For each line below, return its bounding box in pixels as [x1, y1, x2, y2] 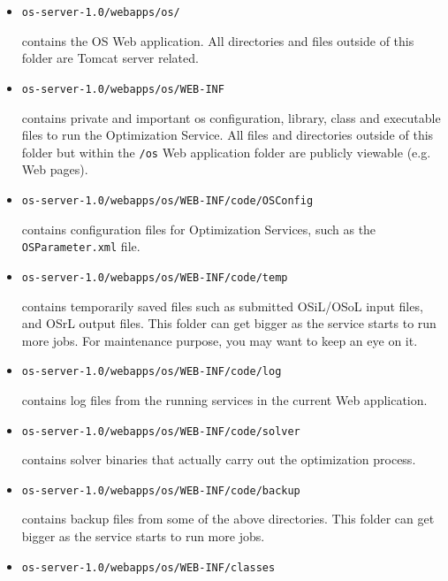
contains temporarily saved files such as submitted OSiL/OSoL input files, [21, 296, 423, 315]
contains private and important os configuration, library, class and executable [21, 108, 441, 126]
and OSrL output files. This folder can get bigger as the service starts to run [21, 314, 437, 333]
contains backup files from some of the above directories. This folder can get [21, 509, 435, 528]
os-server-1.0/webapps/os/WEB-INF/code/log [21, 365, 282, 378]
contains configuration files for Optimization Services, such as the [21, 219, 376, 238]
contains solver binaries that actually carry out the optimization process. [21, 450, 416, 469]
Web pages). [21, 160, 88, 179]
